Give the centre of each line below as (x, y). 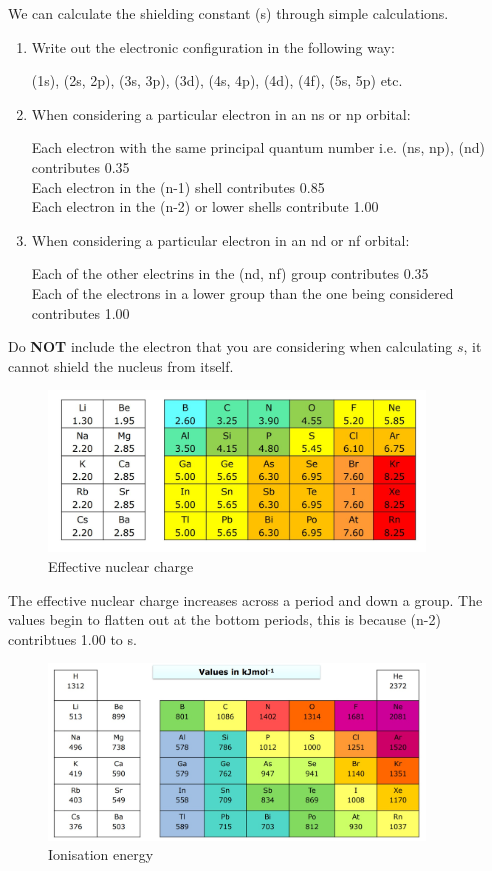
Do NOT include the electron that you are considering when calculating (230, 346)
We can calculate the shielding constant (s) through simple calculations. (228, 13)
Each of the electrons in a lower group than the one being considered (242, 292)
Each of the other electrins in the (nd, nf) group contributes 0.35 (230, 273)
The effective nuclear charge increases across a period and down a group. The (245, 599)
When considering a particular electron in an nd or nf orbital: (220, 239)
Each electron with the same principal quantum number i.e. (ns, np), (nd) (258, 147)
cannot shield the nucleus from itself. (121, 365)
